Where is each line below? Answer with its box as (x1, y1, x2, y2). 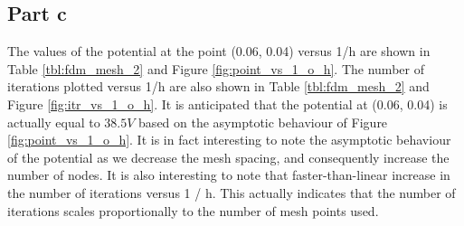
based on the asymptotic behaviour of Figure (138, 112, 388, 131)
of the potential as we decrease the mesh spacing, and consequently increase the (7, 147, 450, 166)
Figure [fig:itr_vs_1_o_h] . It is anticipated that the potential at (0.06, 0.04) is (7, 94, 448, 113)
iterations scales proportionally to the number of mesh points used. (7, 201, 379, 220)
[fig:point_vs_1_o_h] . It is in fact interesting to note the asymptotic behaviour (7, 130, 451, 149)
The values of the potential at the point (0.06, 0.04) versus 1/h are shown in (7, 42, 431, 61)
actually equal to (7, 112, 100, 131)
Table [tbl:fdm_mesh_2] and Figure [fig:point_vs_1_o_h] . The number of (7, 59, 424, 78)
